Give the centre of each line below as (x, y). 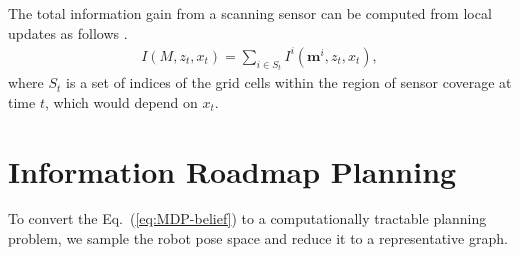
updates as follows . (68, 32)
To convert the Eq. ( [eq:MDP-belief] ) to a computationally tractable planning (247, 218)
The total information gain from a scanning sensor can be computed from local (250, 13)
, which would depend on (121, 101)
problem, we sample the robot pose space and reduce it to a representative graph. (258, 238)
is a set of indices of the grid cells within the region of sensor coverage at (289, 82)
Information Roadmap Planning (232, 170)
